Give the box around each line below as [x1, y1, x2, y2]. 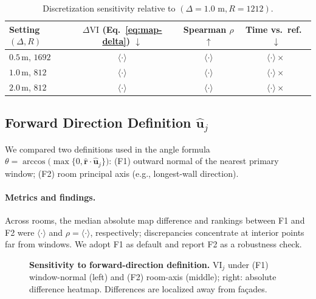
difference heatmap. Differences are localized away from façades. [29, 283, 267, 295]
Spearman [183, 22, 227, 35]
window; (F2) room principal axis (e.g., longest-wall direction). [5, 167, 239, 179]
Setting [9, 22, 40, 35]
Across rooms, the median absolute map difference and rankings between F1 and [5, 214, 305, 227]
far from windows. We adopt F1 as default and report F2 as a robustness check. [5, 238, 302, 250]
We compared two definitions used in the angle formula [5, 142, 210, 155]
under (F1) [227, 258, 269, 271]
